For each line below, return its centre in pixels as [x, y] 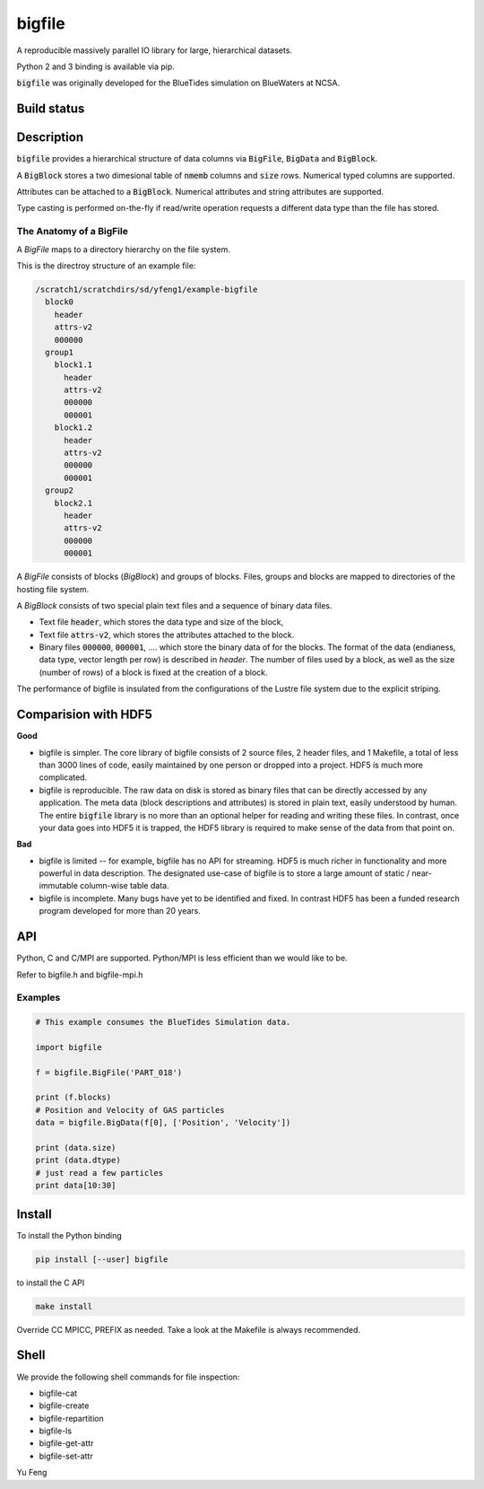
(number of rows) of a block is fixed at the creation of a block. [153, 672]
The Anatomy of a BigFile [73, 232]
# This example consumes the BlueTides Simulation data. [163, 1022]
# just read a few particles [99, 1173]
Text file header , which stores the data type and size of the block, [161, 622]
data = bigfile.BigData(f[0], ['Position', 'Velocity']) [163, 1123]
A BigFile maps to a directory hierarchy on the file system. [123, 249]
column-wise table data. [124, 886]
